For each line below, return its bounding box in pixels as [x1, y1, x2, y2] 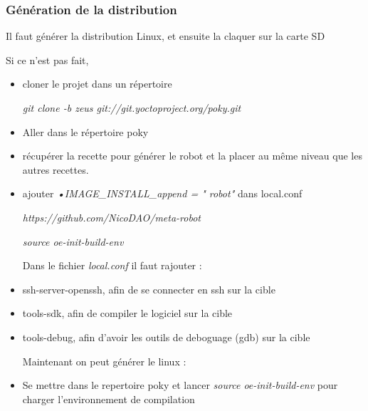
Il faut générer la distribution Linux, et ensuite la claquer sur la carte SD [6, 28, 325, 43]
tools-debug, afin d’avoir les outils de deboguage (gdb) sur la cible [22, 329, 310, 344]
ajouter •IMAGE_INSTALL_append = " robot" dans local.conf [22, 186, 303, 201]
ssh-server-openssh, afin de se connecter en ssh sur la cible [22, 281, 275, 296]
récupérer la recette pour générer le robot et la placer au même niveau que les [22, 148, 362, 163]
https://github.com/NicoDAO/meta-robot [22, 209, 201, 224]
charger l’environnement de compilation [22, 391, 195, 406]
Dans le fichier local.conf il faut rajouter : [22, 258, 202, 273]
